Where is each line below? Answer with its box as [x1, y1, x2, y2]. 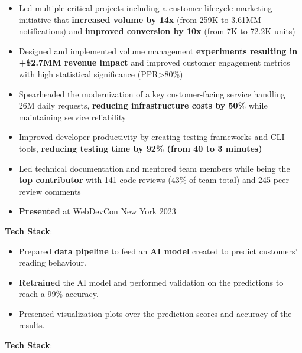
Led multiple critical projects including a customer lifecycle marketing [18, 2, 272, 14]
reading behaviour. [18, 256, 86, 269]
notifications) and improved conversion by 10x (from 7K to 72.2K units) [18, 25, 295, 37]
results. [18, 319, 45, 331]
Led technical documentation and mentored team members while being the [18, 162, 290, 174]
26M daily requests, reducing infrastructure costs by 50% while [18, 99, 268, 112]
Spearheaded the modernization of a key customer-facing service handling [18, 87, 285, 100]
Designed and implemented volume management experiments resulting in [18, 44, 298, 57]
